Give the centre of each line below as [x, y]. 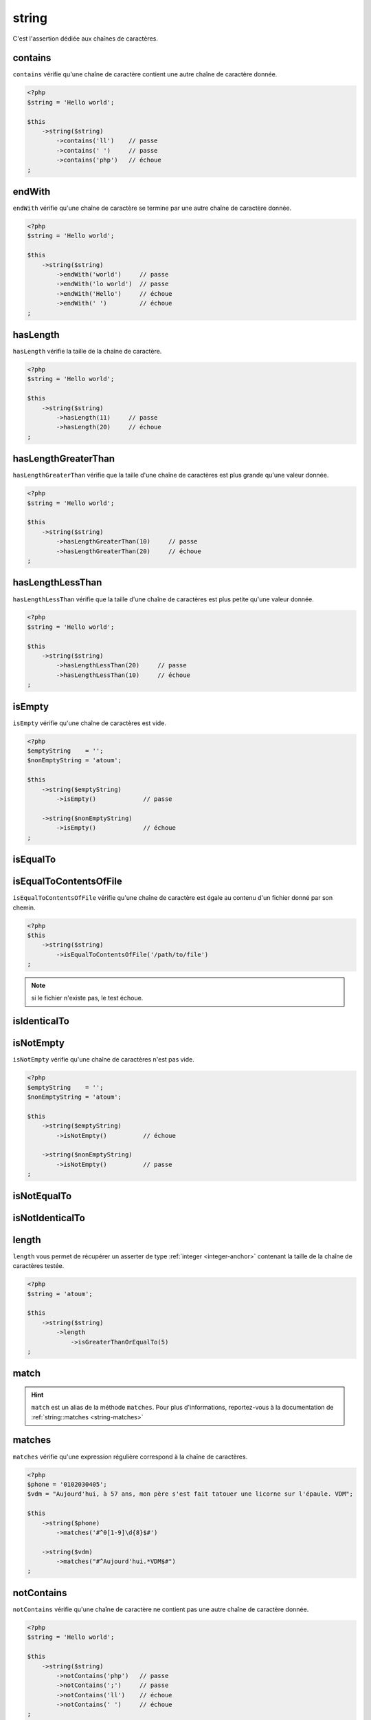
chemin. [24, 907]
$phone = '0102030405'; [67, 1484]
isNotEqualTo [42, 1196]
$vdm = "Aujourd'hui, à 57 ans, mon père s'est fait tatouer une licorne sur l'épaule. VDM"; [190, 1494]
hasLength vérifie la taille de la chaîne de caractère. [87, 352]
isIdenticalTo [41, 1021]
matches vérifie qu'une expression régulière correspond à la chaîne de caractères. [130, 1456]
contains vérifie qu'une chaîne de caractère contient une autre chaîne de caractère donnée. [145, 74]
